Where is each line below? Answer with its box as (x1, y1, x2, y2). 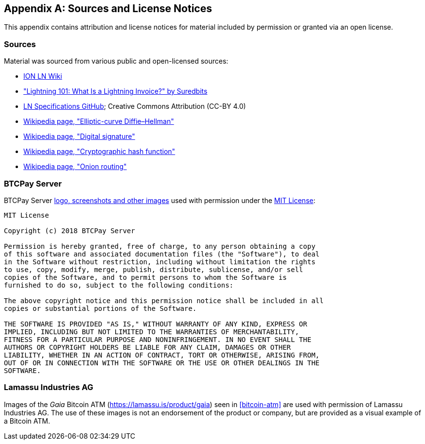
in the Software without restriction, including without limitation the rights (4, 257, 316, 266)
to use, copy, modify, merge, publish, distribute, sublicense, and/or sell (4, 265, 303, 273)
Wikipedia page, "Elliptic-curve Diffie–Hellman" (23, 117, 174, 126)
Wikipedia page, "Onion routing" (23, 162, 127, 171)
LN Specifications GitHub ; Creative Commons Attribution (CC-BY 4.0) (23, 102, 246, 111)
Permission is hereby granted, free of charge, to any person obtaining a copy (4, 242, 316, 250)
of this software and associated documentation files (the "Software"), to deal (4, 250, 320, 258)
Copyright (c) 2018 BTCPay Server (4, 226, 135, 235)
